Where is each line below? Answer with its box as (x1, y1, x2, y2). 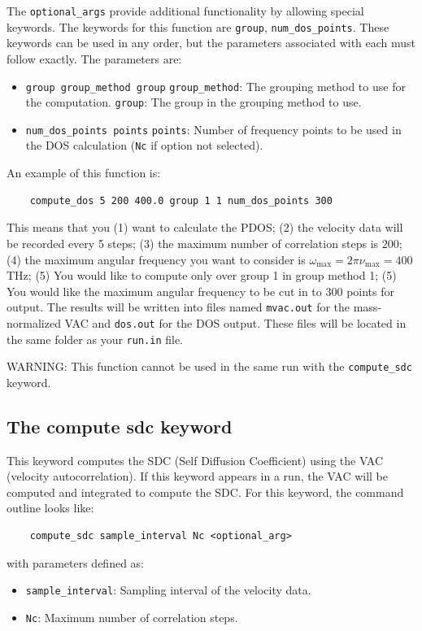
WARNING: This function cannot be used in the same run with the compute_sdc (7, 358, 412, 375)
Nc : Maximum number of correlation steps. (25, 608, 238, 625)
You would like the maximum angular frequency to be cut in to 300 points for (7, 282, 394, 299)
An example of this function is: (7, 164, 161, 181)
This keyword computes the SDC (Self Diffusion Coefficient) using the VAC (7, 451, 384, 468)
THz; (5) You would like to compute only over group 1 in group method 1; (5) (7, 267, 397, 284)
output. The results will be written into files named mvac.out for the (7, 298, 350, 315)
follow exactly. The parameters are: (7, 50, 182, 67)
